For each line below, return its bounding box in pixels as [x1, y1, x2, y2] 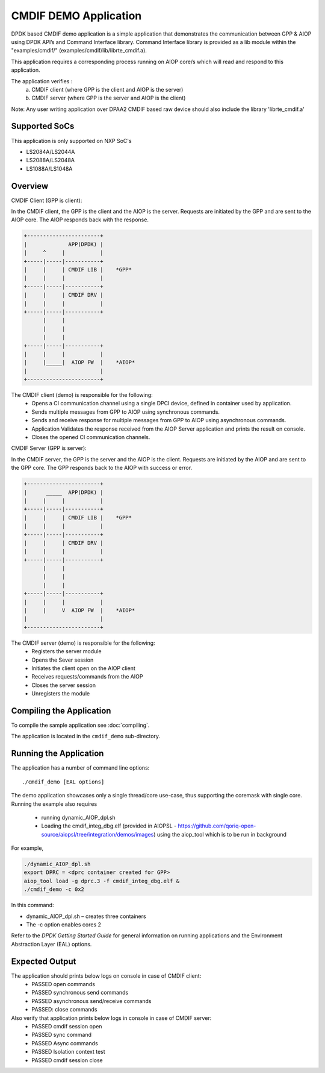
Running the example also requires [11, 800, 97, 808]
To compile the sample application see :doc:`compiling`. [11, 721, 150, 729]
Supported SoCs [11, 121, 75, 131]
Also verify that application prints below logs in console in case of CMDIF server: [11, 1014, 212, 1022]
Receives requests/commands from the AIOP [31, 673, 143, 680]
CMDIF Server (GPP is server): [11, 445, 87, 452]
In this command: [11, 902, 54, 909]
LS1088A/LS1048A [26, 165, 73, 172]
